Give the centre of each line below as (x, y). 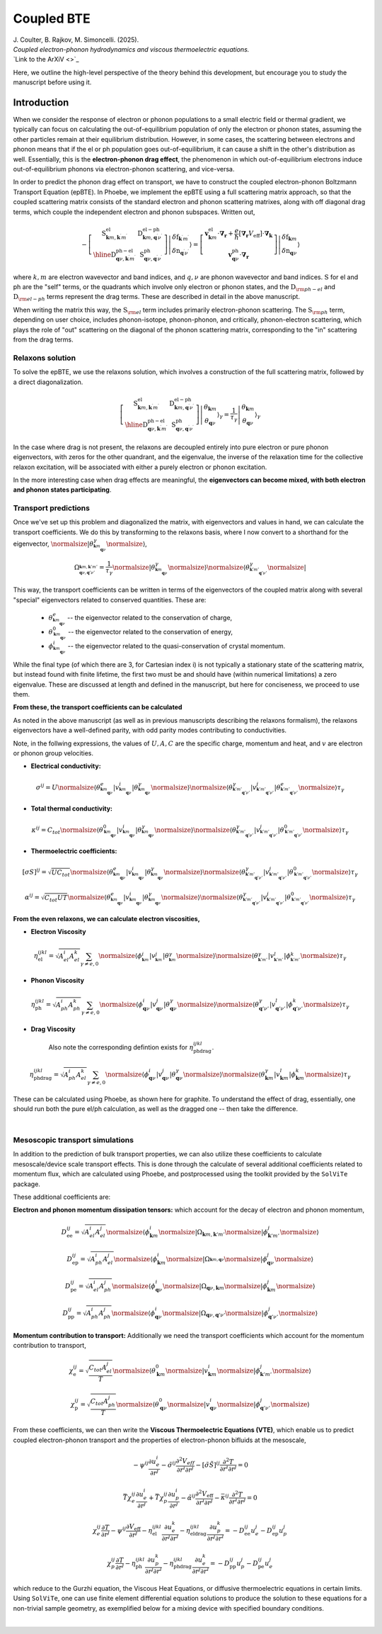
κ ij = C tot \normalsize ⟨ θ (68, 830)
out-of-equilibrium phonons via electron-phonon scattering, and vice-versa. (124, 169)
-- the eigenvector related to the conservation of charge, (150, 618)
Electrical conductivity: (66, 766)
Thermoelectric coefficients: (74, 851)
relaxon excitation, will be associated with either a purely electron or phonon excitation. (140, 467)
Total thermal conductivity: (72, 808)
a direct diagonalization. (48, 382)
